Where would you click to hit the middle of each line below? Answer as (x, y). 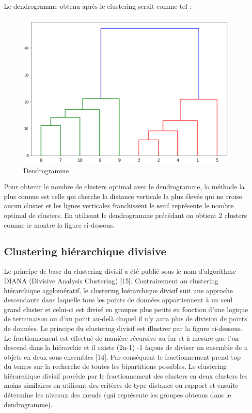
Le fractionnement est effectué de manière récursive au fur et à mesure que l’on (121, 338)
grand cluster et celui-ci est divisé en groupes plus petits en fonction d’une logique (126, 309)
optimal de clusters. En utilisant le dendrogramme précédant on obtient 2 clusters (126, 215)
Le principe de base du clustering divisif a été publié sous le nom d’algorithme (120, 271)
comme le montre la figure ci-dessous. (59, 224)
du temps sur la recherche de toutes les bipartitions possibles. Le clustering (115, 366)
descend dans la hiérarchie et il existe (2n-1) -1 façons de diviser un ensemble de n (126, 347)
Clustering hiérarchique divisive (85, 251)
